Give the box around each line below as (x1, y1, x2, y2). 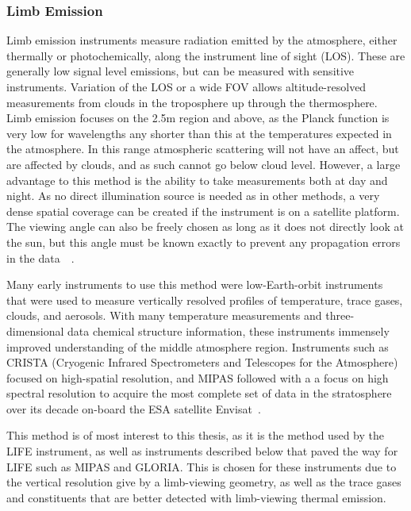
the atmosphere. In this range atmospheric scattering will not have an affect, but (6, 140, 399, 157)
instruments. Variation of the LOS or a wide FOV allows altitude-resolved (6, 79, 367, 94)
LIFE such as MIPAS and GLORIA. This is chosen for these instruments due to (6, 458, 397, 474)
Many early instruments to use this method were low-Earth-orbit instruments (6, 276, 383, 293)
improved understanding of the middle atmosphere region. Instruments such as (6, 338, 389, 355)
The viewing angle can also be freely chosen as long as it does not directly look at (6, 218, 404, 235)
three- (325, 307, 355, 324)
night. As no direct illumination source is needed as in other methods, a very (6, 187, 380, 204)
